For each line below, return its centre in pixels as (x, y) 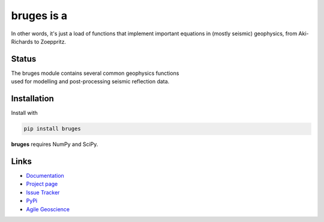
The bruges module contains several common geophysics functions (95, 73)
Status (24, 59)
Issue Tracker (43, 192)
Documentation (45, 176)
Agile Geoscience (48, 209)
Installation (32, 99)
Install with (25, 113)
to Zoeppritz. (50, 41)
